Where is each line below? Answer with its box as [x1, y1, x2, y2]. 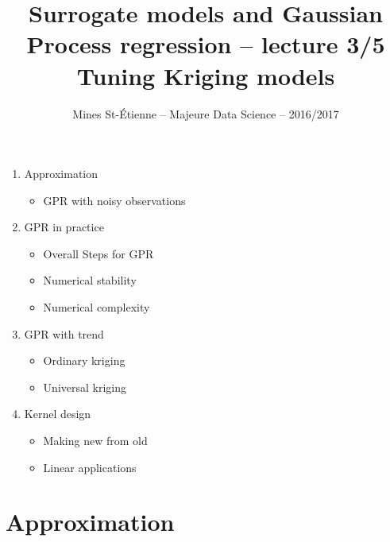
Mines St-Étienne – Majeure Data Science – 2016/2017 [72, 105, 339, 122]
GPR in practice [24, 219, 104, 235]
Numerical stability [43, 272, 137, 288]
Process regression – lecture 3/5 [26, 28, 385, 60]
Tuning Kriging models [76, 59, 335, 91]
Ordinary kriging [43, 352, 125, 369]
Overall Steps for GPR [43, 245, 154, 261]
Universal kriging [43, 378, 126, 395]
